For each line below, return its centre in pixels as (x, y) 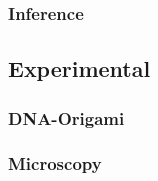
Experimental (79, 68)
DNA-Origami (66, 117)
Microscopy (55, 163)
